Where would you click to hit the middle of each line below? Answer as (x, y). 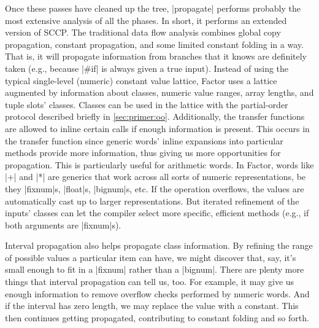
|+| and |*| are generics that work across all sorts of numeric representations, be (156, 177)
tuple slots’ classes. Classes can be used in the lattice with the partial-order (147, 104)
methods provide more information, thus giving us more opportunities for (143, 153)
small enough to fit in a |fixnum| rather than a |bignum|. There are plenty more (155, 269)
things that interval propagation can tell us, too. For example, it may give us (150, 282)
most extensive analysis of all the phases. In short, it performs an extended (146, 20)
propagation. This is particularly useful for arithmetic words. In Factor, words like (159, 164)
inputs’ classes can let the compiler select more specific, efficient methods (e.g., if (157, 213)
